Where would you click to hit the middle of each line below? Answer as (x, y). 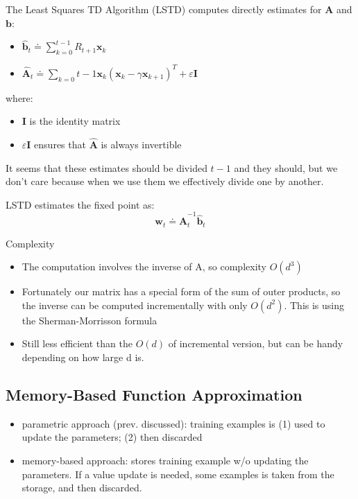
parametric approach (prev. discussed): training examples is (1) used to (173, 423)
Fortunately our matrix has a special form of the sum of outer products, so (181, 291)
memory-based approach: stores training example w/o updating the (165, 461)
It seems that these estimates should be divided (106, 167)
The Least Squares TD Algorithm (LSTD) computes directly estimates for (164, 9)
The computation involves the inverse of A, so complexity (144, 266)
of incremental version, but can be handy (256, 343)
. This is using (314, 305)
